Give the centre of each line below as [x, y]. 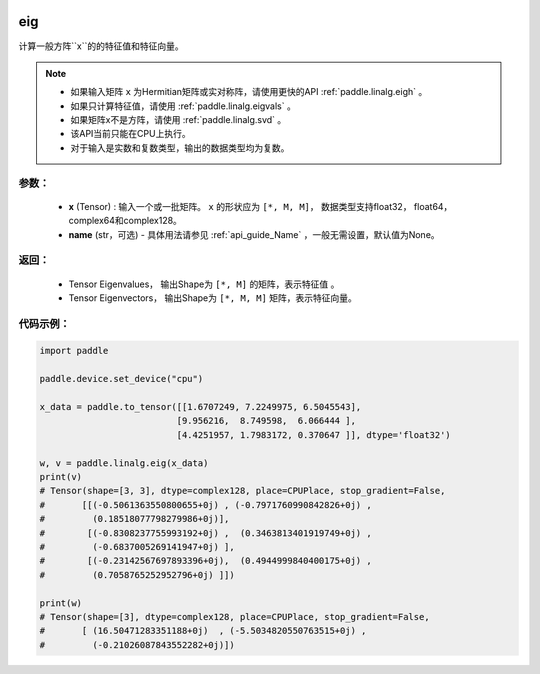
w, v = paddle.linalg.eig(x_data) [124, 463]
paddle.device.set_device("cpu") [121, 379]
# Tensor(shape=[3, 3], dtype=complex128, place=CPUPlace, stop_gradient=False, [242, 491]
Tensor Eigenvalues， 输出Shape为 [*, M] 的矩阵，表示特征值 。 [204, 284]
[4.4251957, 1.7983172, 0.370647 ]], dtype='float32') [314, 434]
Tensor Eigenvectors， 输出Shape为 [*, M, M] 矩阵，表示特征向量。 [212, 297]
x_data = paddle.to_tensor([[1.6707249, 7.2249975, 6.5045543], [200, 407]
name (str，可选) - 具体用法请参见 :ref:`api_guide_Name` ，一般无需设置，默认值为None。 [254, 234]
